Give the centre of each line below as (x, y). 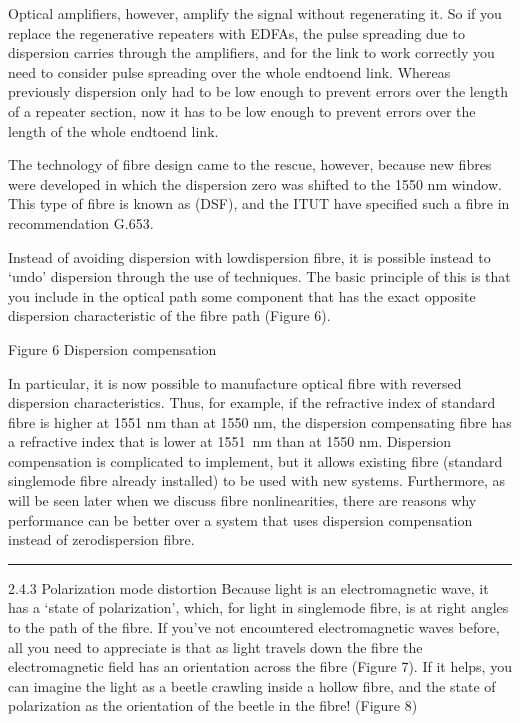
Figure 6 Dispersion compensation (112, 348)
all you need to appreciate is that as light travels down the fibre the (215, 646)
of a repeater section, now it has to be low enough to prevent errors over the (242, 110)
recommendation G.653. (81, 222)
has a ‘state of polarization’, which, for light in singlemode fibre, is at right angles (258, 607)
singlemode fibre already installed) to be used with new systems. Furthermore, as (257, 480)
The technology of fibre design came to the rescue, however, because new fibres (250, 164)
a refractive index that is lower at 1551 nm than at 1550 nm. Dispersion (230, 441)
